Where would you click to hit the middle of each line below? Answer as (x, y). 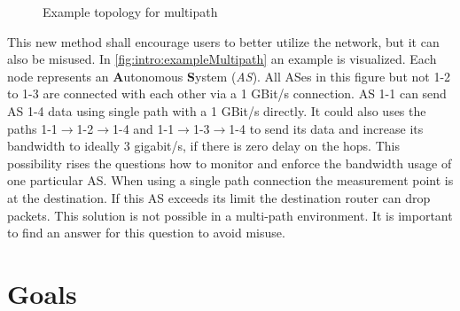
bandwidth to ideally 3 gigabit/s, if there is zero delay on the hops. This (203, 146)
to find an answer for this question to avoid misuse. (146, 233)
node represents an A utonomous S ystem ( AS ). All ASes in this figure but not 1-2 (229, 76)
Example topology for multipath (130, 12)
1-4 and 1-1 (144, 128)
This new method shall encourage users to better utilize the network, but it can (223, 41)
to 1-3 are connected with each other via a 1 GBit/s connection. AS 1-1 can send (227, 93)
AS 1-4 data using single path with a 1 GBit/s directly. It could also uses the (217, 110)
